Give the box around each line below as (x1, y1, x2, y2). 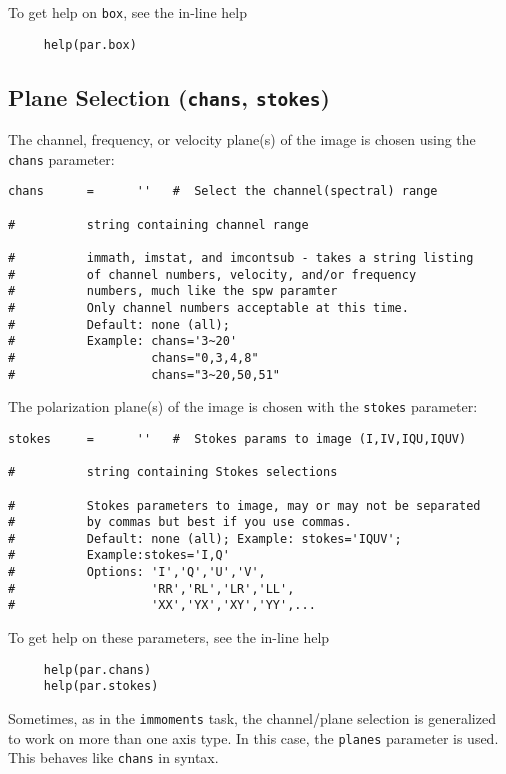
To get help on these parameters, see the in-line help (8, 627, 330, 648)
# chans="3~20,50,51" (8, 367, 281, 382)
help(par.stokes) (43, 679, 159, 694)
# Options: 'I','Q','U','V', (8, 565, 266, 580)
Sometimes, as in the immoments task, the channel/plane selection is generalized (8, 708, 496, 728)
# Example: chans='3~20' (8, 334, 238, 349)
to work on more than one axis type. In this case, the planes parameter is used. (8, 727, 499, 748)
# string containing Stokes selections (8, 465, 338, 480)
